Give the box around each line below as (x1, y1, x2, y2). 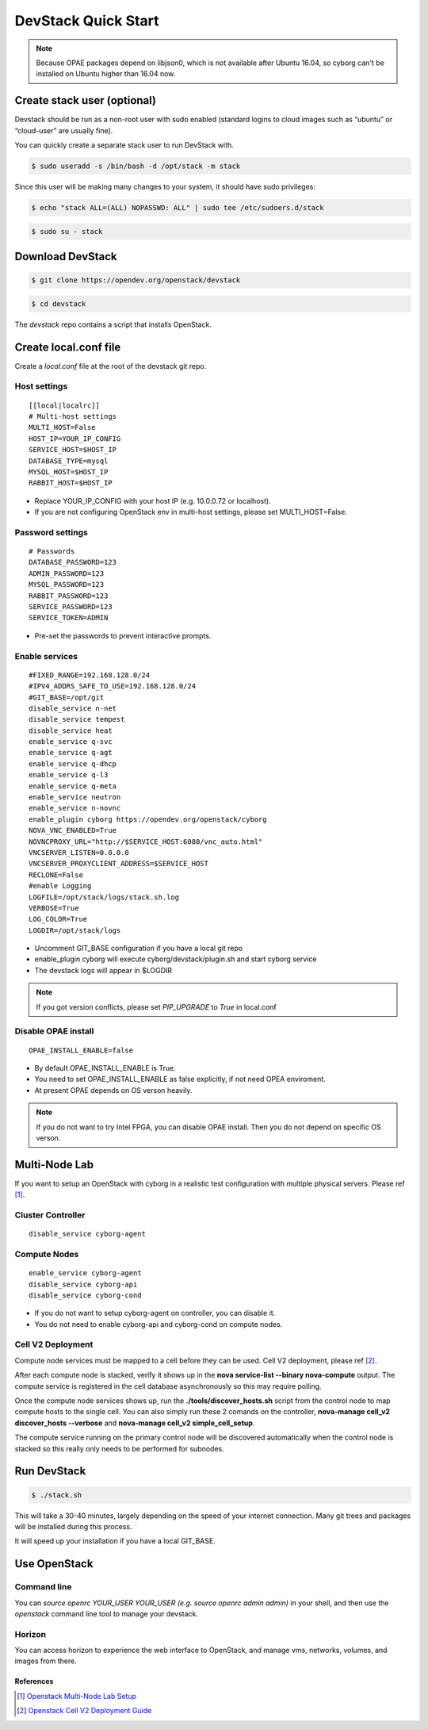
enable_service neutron (29, 793, 121, 802)
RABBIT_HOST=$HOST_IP (29, 478, 113, 488)
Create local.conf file (14, 340, 121, 354)
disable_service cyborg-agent (29, 1229, 147, 1239)
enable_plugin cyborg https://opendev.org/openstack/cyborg (29, 815, 267, 824)
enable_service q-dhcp (29, 759, 117, 769)
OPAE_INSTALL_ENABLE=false (29, 1045, 134, 1055)
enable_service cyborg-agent (29, 1269, 142, 1278)
